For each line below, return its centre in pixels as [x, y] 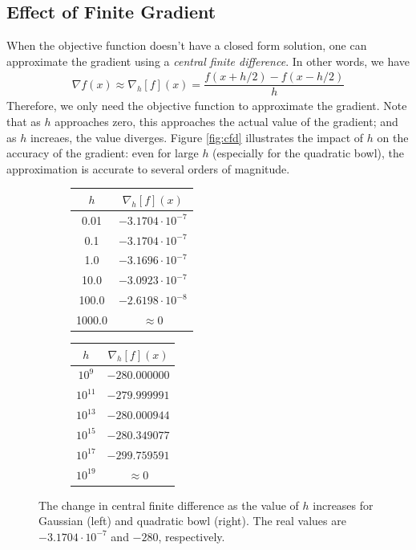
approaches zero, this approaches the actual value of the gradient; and [226, 122]
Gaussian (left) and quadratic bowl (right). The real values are [192, 521]
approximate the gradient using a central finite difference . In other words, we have [208, 61]
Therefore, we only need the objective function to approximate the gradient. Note [207, 106]
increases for [343, 505]
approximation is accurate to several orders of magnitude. [148, 168]
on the [393, 137]
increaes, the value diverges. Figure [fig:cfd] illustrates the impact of [197, 137]
